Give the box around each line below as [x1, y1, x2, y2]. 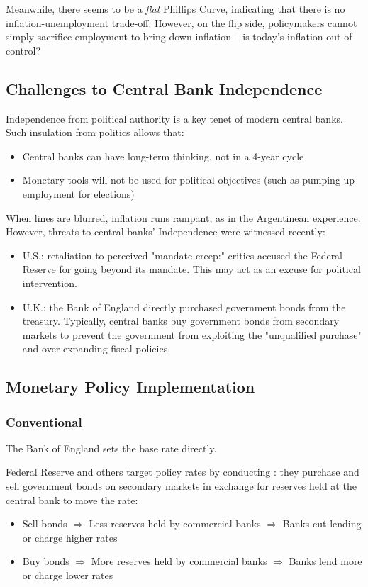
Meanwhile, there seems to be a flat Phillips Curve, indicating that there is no [6, 1, 345, 16]
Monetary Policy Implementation [6, 376, 255, 398]
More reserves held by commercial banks [91, 554, 267, 569]
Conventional [6, 413, 82, 430]
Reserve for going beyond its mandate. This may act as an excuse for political [22, 262, 361, 276]
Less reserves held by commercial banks [89, 516, 261, 531]
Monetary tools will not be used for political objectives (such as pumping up [22, 172, 355, 187]
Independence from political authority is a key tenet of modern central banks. [6, 111, 343, 125]
